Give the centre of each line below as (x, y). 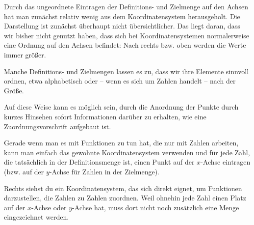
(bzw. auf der (24, 171)
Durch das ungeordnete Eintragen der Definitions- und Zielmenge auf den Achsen (126, 6)
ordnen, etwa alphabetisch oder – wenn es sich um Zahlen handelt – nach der (120, 81)
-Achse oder (49, 207)
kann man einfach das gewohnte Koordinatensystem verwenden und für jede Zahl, (127, 152)
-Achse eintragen (226, 162)
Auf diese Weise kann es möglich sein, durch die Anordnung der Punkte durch (121, 107)
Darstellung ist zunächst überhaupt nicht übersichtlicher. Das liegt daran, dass (122, 26)
